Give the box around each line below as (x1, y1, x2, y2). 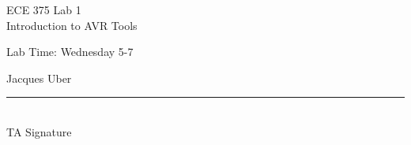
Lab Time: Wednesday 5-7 (6, 43, 134, 60)
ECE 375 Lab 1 (6, 2, 81, 17)
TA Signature (6, 123, 72, 139)
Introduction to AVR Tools (6, 17, 138, 33)
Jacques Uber (6, 69, 72, 86)
